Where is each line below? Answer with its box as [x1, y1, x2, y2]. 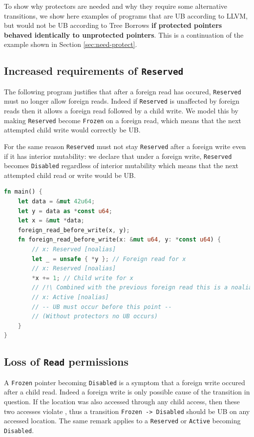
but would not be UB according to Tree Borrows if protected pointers [4, 20, 222, 30]
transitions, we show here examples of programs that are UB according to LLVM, [4, 10, 248, 21]
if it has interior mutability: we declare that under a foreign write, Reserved [4, 151, 232, 161]
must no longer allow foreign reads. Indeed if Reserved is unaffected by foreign [4, 96, 239, 106]
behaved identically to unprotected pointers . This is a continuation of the [4, 29, 244, 40]
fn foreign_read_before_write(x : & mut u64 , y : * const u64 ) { [18, 236, 221, 243]
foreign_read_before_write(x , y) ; [18, 226, 130, 234]
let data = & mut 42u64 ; [18, 198, 95, 205]
